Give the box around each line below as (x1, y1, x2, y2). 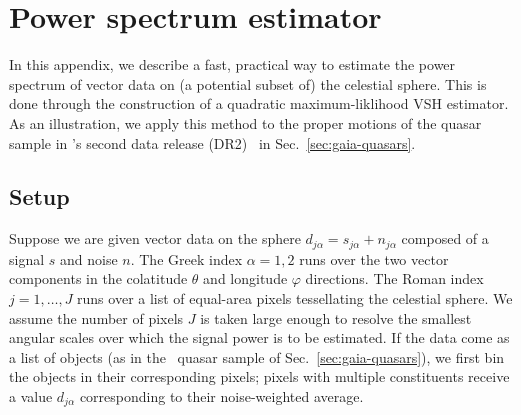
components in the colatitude (9, 268, 188, 289)
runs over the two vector (299, 248, 449, 269)
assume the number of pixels (9, 307, 184, 328)
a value (9, 385, 53, 406)
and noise (59, 248, 118, 269)
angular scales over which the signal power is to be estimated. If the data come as (9, 327, 510, 348)
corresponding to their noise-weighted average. (79, 385, 364, 406)
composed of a (401, 228, 489, 249)
